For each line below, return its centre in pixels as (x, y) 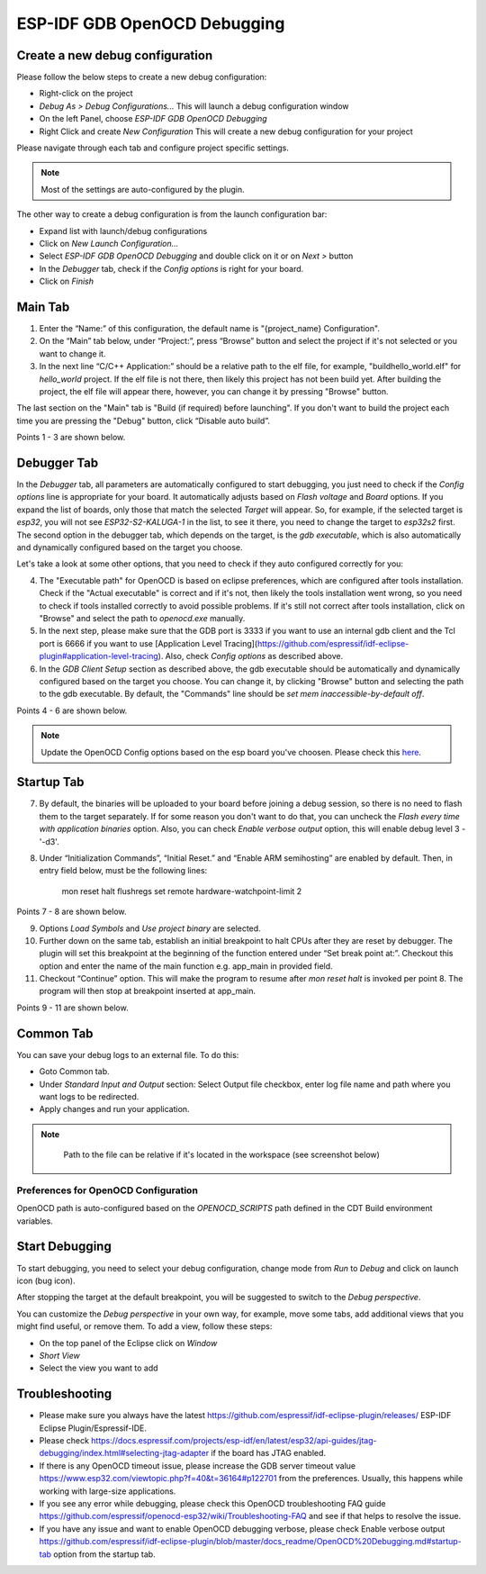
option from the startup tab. (105, 1554)
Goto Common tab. (74, 1072)
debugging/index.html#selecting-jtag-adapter (124, 1453)
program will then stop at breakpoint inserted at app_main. (148, 991)
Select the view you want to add (99, 1368)
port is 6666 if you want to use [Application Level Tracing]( (148, 643)
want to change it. (72, 353)
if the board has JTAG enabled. (269, 1453)
